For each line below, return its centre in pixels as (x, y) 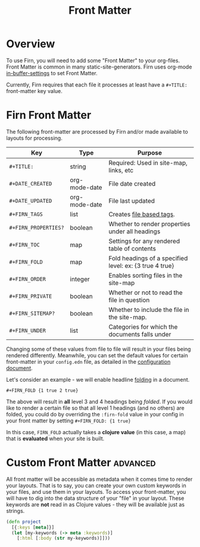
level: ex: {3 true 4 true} (141, 265)
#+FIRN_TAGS (26, 214)
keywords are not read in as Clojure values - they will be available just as (96, 504)
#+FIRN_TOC (24, 245)
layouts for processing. (34, 138)
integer (80, 279)
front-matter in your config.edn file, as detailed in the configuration (88, 361)
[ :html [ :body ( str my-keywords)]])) (64, 538)
